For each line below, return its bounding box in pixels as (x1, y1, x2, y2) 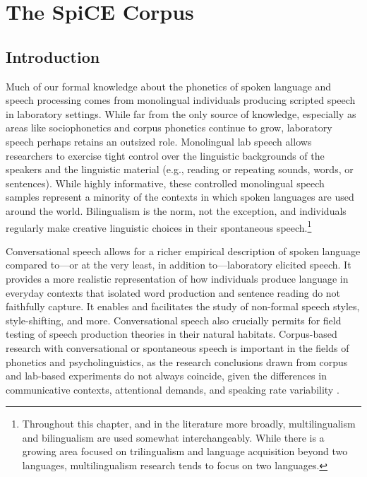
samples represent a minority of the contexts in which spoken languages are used (6, 189, 354, 204)
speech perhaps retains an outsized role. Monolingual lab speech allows (6, 134, 312, 148)
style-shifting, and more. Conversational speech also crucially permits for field (6, 312, 342, 327)
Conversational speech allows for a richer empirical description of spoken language (6, 243, 361, 258)
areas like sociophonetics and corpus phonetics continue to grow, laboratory (6, 120, 332, 135)
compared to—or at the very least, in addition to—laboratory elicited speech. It (6, 257, 351, 272)
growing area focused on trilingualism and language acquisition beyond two (22, 444, 348, 459)
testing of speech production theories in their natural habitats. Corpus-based (6, 326, 337, 341)
